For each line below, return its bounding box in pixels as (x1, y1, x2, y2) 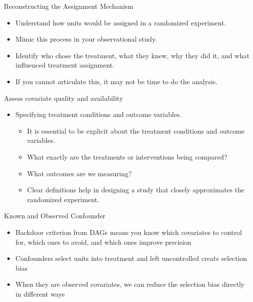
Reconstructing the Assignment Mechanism (4, 1, 133, 11)
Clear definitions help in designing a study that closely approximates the (27, 185, 245, 195)
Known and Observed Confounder (4, 210, 105, 221)
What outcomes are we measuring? (27, 168, 132, 178)
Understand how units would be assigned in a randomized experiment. (15, 17, 226, 27)
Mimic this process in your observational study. (15, 34, 157, 44)
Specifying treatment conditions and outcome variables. (15, 109, 182, 119)
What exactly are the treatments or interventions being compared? (27, 151, 228, 162)
